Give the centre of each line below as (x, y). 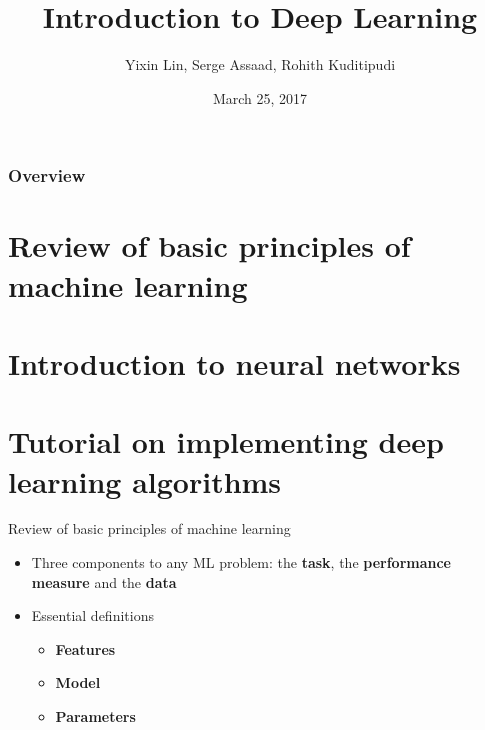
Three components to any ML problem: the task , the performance (241, 562)
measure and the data (104, 581)
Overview (47, 175)
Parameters (95, 716)
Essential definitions (92, 615)
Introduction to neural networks (234, 362)
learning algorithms (145, 480)
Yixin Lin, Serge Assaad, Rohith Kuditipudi (260, 64)
